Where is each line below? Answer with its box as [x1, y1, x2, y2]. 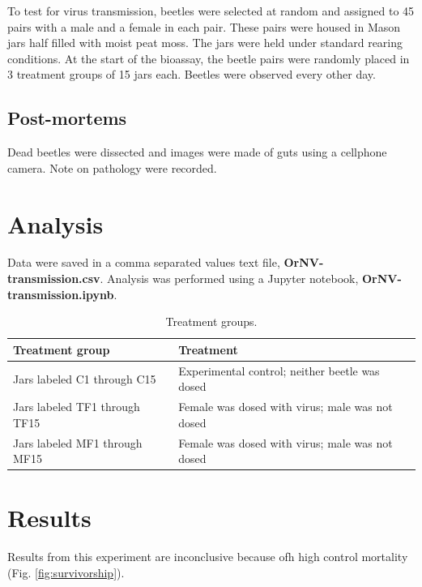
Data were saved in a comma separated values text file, [7, 254, 280, 271]
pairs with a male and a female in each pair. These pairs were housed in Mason [7, 18, 401, 35]
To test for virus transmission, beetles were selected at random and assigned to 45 [7, 2, 415, 19]
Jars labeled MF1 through [13, 434, 143, 451]
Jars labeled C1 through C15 [13, 370, 156, 387]
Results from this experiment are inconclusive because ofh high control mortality [7, 548, 408, 565]
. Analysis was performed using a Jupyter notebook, [100, 270, 359, 287]
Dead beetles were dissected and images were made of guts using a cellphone [7, 144, 387, 161]
